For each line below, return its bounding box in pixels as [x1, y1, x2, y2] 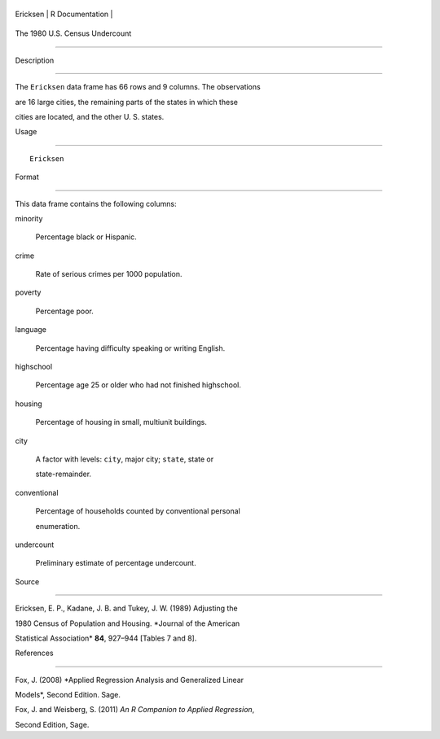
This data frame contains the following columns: [15, 199, 177, 208]
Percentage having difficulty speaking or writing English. [35, 343, 226, 353]
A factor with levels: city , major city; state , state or [35, 454, 214, 464]
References [15, 648, 54, 658]
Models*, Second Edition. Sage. [15, 690, 121, 700]
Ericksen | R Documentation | [15, 9, 113, 19]
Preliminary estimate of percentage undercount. [35, 558, 196, 568]
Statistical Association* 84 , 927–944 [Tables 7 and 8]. [15, 633, 197, 643]
